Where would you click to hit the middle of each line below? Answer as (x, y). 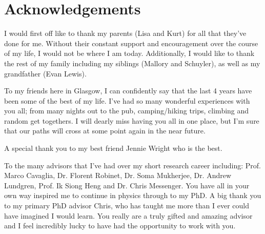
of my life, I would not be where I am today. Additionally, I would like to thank (129, 53)
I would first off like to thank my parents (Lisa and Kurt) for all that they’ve (125, 33)
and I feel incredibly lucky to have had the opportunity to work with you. (120, 226)
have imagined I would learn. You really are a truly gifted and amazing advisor (128, 215)
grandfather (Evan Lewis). (45, 73)
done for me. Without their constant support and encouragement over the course (131, 43)
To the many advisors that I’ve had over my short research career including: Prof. (132, 165)
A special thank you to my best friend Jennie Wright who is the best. (113, 148)
